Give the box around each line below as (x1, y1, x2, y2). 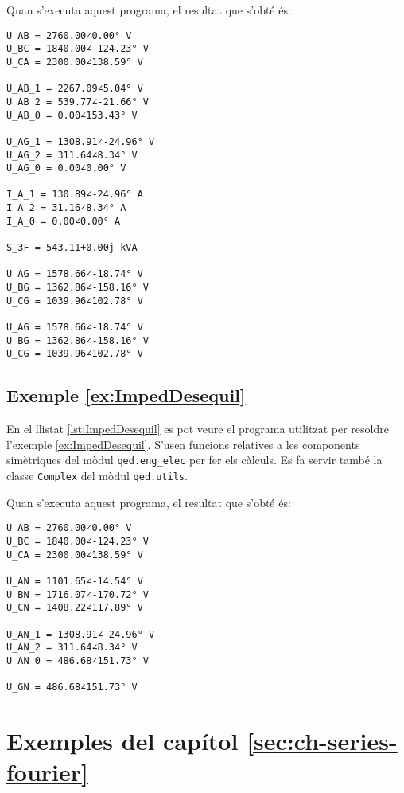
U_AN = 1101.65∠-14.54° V (6, 575, 143, 587)
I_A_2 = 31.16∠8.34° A (6, 202, 126, 214)
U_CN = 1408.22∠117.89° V (6, 602, 143, 614)
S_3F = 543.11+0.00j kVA (6, 242, 138, 254)
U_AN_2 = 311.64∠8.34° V (6, 642, 138, 654)
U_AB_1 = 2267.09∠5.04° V (6, 83, 143, 95)
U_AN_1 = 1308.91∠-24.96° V (6, 628, 155, 640)
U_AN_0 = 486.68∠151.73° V (6, 654, 149, 666)
